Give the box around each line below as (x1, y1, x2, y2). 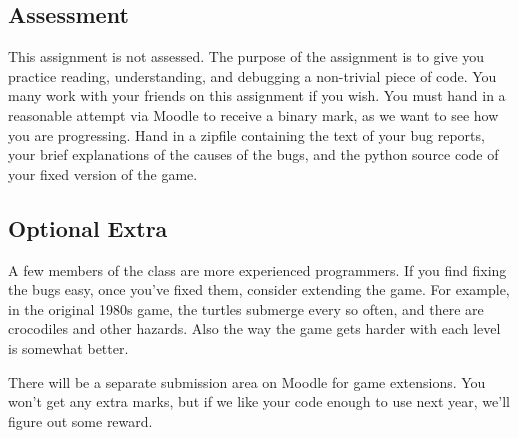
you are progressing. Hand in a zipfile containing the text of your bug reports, (8, 124, 485, 145)
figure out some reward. (8, 410, 153, 431)
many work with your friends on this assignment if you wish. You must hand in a (8, 85, 506, 106)
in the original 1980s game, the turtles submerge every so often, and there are (8, 298, 484, 319)
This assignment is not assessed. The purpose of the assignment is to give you (8, 46, 485, 67)
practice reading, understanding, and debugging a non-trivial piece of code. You (8, 65, 497, 86)
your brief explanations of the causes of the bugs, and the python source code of (8, 144, 499, 165)
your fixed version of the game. (8, 163, 198, 184)
